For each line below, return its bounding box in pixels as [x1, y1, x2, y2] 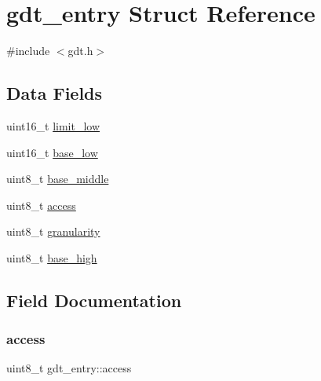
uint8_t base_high [6, 249, 97, 266]
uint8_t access [6, 196, 76, 213]
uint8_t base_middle [6, 170, 109, 187]
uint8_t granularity [6, 223, 100, 240]
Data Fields [6, 81, 103, 105]
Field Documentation [6, 288, 182, 312]
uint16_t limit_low [6, 117, 100, 134]
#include [6, 42, 50, 59]
